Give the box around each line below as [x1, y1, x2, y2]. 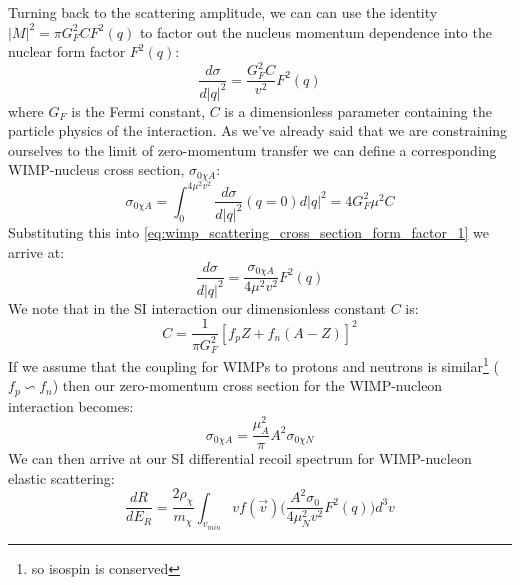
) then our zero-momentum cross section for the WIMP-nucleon [52, 375, 443, 396]
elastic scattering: [8, 467, 115, 488]
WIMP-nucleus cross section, [8, 159, 185, 180]
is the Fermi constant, [71, 100, 206, 121]
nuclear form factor [8, 41, 126, 62]
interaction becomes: [8, 395, 134, 416]
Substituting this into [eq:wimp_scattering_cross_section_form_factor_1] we [8, 221, 489, 242]
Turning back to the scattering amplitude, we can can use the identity [8, 2, 438, 22]
